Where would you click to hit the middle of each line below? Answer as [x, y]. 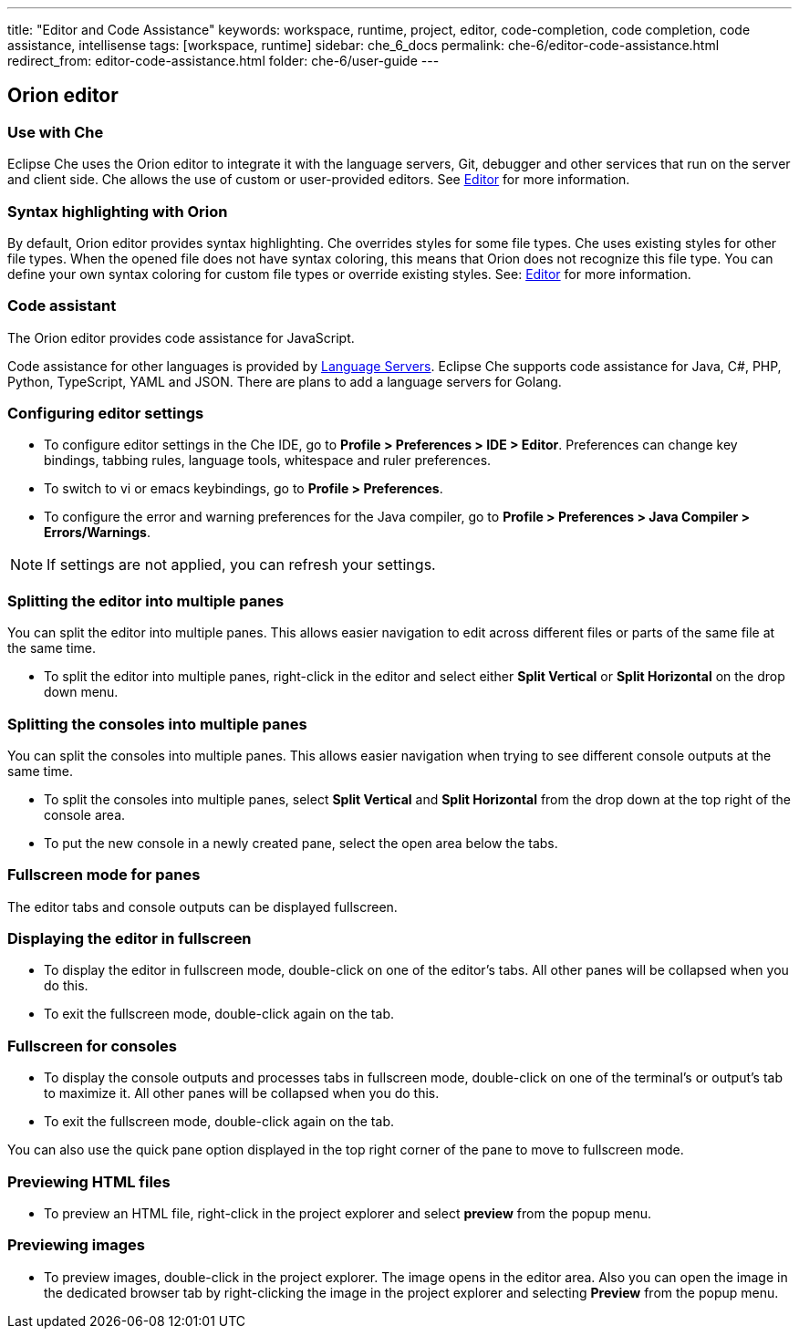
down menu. [81, 692]
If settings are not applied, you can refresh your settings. [241, 565]
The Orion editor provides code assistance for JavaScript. [181, 337]
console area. [85, 814]
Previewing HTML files [89, 1181]
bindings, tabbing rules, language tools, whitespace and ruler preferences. [268, 461]
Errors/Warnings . [97, 533]
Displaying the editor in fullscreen [130, 939]
